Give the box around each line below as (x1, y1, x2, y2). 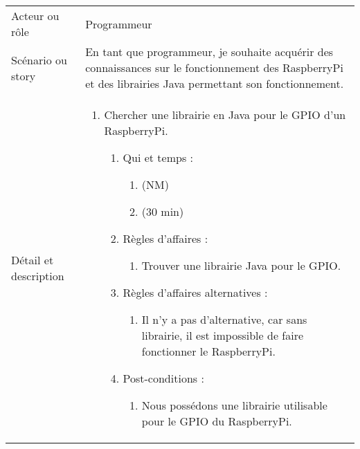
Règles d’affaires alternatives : (123, 284, 268, 300)
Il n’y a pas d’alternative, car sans (141, 311, 307, 327)
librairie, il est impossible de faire (141, 327, 304, 343)
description (11, 268, 64, 284)
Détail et (11, 252, 54, 268)
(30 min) (141, 203, 184, 219)
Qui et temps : (123, 149, 193, 165)
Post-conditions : (123, 370, 204, 386)
